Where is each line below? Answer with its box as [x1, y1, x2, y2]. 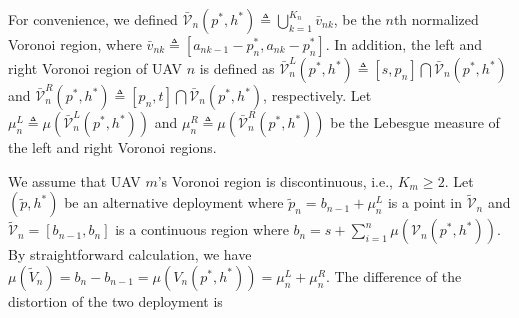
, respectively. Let [263, 85, 372, 105]
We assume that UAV [8, 170, 141, 191]
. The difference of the [325, 265, 462, 286]
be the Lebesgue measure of [330, 112, 500, 132]
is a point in [387, 192, 462, 213]
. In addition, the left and [325, 34, 483, 54]
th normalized [393, 9, 479, 29]
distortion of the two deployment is [8, 290, 223, 311]
